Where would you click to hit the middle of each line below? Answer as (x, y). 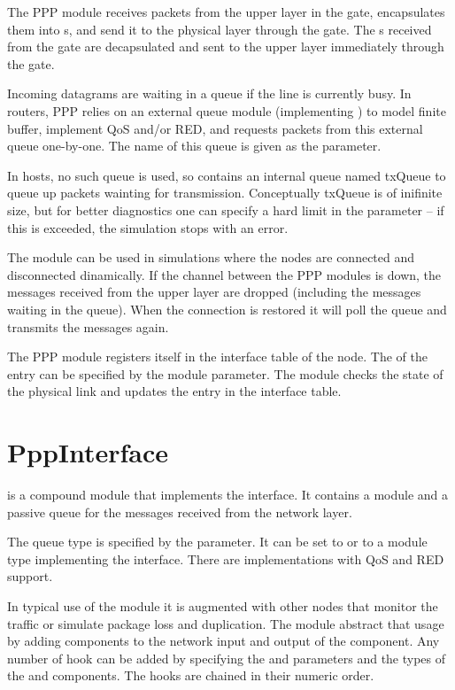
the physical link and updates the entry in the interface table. (174, 391)
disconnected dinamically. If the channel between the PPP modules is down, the (224, 274)
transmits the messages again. (88, 326)
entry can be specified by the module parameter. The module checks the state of (225, 373)
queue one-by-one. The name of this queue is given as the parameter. (194, 146)
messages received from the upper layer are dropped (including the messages (214, 292)
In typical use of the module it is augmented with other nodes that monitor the (223, 605)
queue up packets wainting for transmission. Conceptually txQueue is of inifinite (225, 193)
